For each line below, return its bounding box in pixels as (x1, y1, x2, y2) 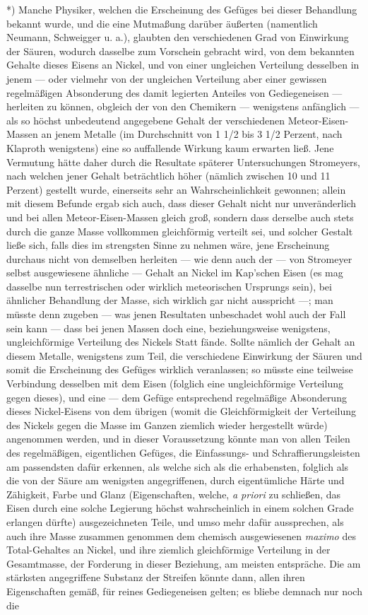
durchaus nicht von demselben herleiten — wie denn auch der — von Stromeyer (6, 251, 352, 266)
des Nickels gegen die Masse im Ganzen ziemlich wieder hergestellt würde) (6, 417, 328, 432)
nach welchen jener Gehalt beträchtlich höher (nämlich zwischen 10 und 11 (6, 168, 331, 183)
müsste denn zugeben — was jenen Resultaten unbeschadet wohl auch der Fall (6, 307, 346, 322)
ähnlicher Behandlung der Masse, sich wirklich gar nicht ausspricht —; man (6, 293, 333, 307)
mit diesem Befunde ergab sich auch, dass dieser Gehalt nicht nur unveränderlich (6, 196, 357, 211)
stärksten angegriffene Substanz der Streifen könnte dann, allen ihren (6, 570, 305, 585)
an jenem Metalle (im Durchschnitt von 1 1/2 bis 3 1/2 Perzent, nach (41, 127, 343, 141)
